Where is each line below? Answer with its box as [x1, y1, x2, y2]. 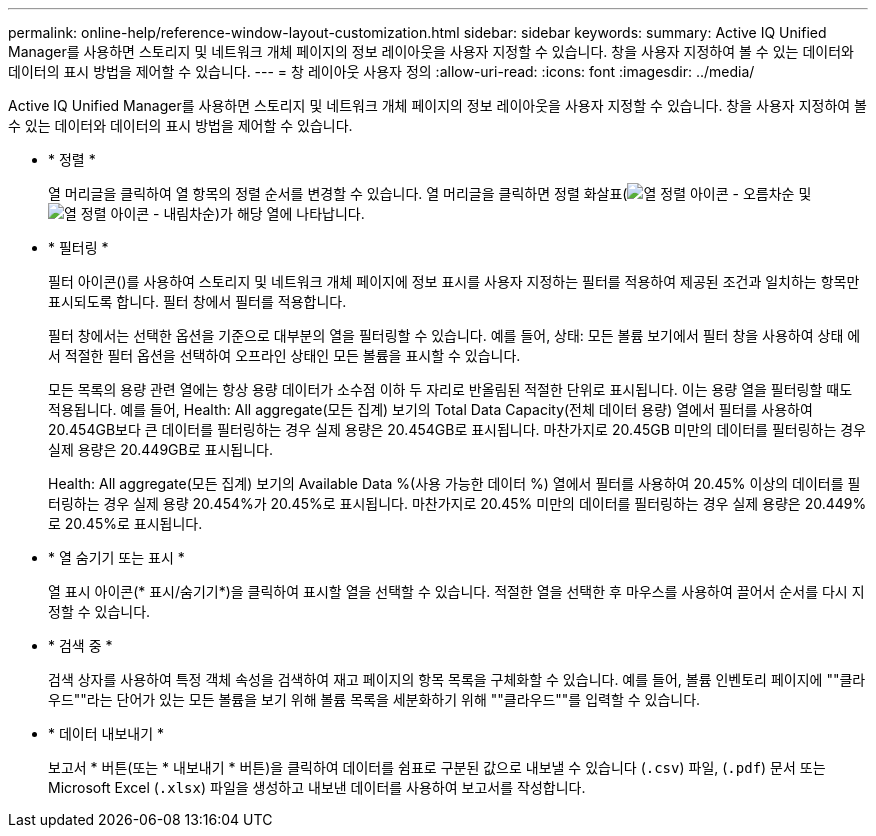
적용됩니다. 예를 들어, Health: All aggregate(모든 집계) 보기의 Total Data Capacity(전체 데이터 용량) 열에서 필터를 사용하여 [48, 401, 813, 418]
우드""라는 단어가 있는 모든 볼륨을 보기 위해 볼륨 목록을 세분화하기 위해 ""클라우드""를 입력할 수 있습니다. [48, 691, 701, 708]
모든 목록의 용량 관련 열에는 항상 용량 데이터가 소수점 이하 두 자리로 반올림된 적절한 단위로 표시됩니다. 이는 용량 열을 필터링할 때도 [48, 381, 853, 398]
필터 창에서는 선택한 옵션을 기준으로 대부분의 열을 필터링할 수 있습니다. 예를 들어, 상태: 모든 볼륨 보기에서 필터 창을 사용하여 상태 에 [48, 327, 861, 344]
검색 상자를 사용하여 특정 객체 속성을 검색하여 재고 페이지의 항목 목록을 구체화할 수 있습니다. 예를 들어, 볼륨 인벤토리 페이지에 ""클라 [48, 671, 866, 688]
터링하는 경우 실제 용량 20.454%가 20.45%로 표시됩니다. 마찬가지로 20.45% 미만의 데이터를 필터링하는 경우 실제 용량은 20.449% [48, 495, 867, 512]
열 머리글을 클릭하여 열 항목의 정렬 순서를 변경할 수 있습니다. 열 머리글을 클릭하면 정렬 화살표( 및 [48, 185, 812, 202]
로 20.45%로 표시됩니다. [48, 515, 203, 532]
